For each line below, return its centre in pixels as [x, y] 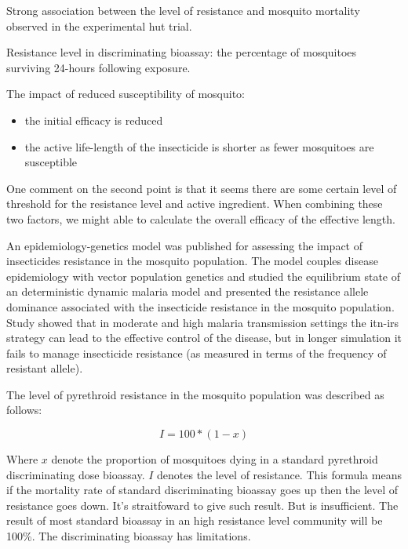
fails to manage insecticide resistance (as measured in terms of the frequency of [197, 353]
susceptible [51, 162]
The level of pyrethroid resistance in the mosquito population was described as [195, 394]
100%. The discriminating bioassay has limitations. [129, 536]
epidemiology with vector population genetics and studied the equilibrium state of [204, 276]
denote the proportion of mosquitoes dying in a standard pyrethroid [215, 459]
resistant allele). [45, 368]
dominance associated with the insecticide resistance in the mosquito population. [200, 306]
